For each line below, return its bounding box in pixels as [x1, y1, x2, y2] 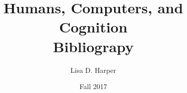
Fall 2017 [79, 81, 107, 92]
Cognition [59, 17, 127, 37]
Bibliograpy [53, 36, 134, 56]
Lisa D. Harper [70, 64, 116, 75]
